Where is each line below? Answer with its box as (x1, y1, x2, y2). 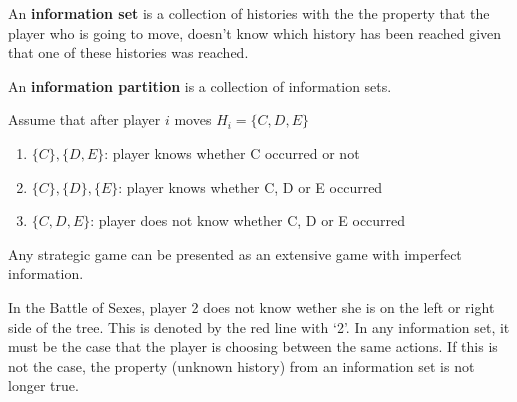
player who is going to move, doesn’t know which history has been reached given (8, 22, 502, 43)
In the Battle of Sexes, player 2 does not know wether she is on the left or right (8, 296, 495, 317)
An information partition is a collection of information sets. (8, 75, 392, 96)
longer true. (8, 375, 79, 396)
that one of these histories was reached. (8, 42, 249, 63)
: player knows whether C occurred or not (104, 142, 360, 163)
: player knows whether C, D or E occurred (118, 176, 383, 197)
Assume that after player (8, 109, 161, 130)
